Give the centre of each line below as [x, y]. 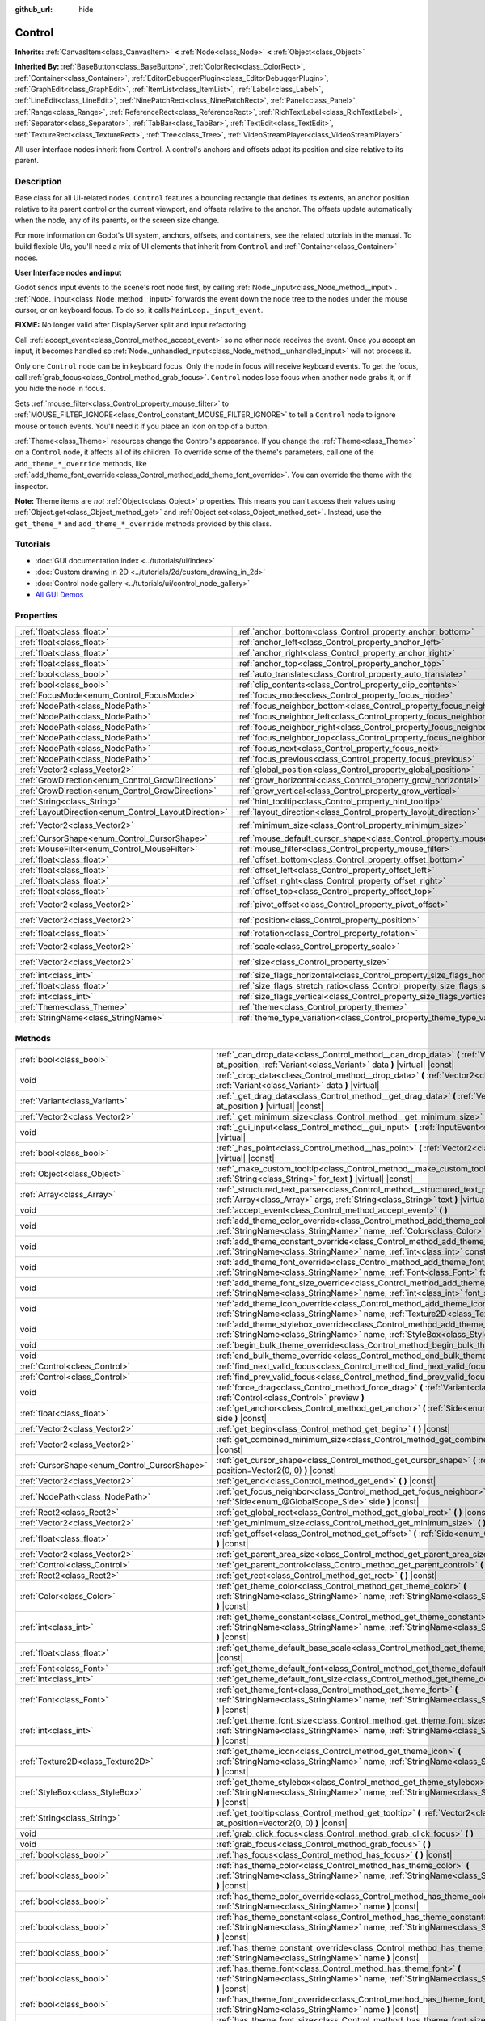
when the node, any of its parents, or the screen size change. [117, 220]
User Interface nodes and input [68, 272]
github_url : [34, 9]
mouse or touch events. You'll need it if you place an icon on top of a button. [142, 426]
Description [38, 182]
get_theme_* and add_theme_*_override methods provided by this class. [143, 523]
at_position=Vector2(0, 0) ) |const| [282, 1823]
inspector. [32, 486]
